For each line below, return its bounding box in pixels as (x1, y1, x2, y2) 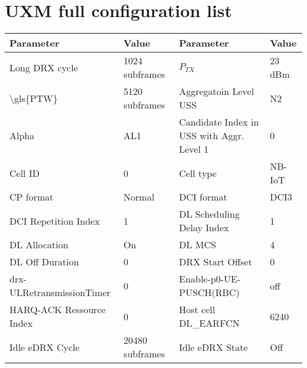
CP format (9, 190, 54, 204)
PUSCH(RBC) (179, 285, 240, 300)
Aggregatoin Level (179, 84, 254, 98)
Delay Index (179, 221, 229, 235)
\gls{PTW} (9, 91, 58, 105)
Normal (123, 190, 155, 204)
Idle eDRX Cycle (9, 340, 80, 354)
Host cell (179, 303, 215, 317)
